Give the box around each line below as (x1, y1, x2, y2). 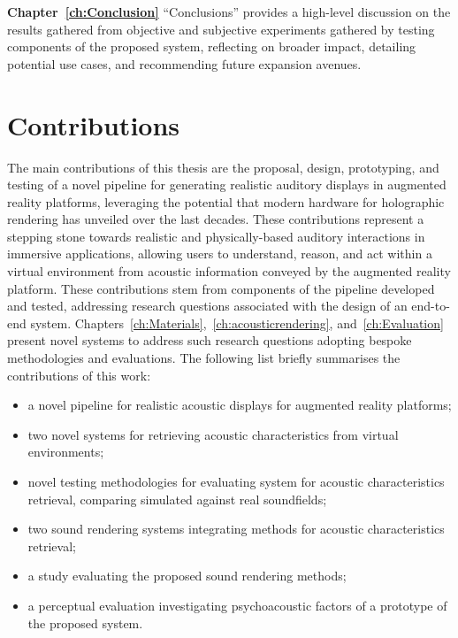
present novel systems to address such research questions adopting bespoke (7, 331, 412, 350)
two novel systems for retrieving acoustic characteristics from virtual (27, 425, 399, 443)
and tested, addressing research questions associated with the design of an (7, 296, 408, 315)
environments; (27, 442, 104, 461)
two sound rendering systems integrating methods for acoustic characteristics (27, 519, 445, 538)
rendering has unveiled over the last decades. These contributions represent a (7, 210, 424, 228)
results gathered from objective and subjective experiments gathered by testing (7, 19, 435, 38)
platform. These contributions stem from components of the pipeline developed (7, 279, 435, 297)
